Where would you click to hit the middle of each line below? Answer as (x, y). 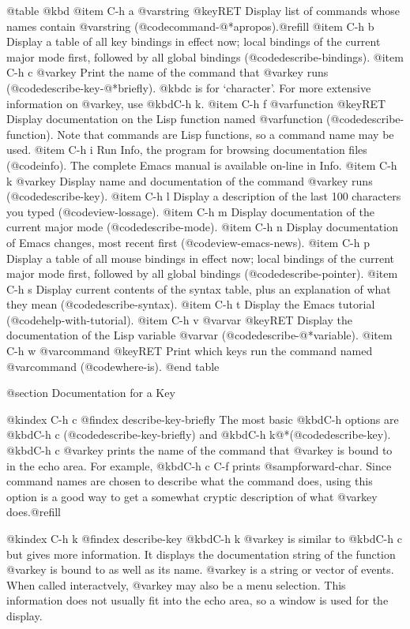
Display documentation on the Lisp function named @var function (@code (184, 119)
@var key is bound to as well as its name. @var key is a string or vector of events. (200, 569)
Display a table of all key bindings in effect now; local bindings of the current (194, 41)
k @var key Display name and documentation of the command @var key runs (190, 180)
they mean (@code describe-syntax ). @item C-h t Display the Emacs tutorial (191, 304)
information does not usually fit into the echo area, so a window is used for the (197, 600)
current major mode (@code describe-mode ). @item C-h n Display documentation (202, 227)
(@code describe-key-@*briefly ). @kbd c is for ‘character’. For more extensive (189, 87)
